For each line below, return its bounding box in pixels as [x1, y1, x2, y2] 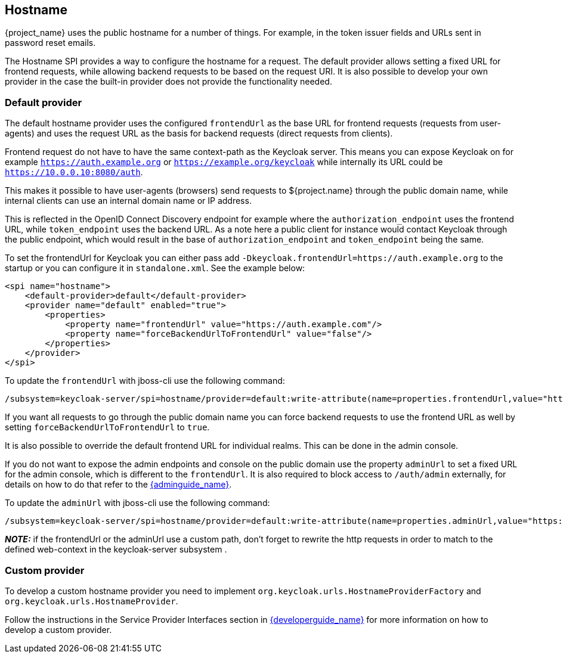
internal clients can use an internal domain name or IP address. [5, 195, 252, 206]
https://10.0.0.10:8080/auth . [5, 167, 143, 178]
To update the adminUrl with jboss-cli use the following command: [5, 498, 270, 508]
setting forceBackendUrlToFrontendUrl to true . [5, 422, 210, 433]
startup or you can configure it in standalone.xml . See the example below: [5, 263, 305, 274]
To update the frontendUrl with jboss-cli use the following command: [5, 375, 285, 386]
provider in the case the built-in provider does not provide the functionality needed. [5, 76, 332, 87]
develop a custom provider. [5, 624, 112, 635]
